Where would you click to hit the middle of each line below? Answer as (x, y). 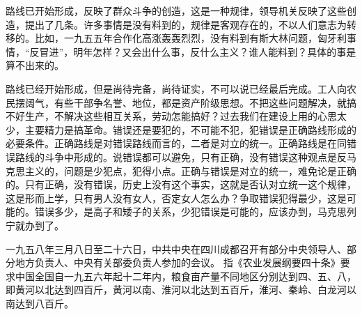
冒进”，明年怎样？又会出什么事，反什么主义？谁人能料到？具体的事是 (198, 51)
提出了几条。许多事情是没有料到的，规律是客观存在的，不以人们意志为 (186, 24)
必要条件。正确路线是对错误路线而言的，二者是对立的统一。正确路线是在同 (176, 143)
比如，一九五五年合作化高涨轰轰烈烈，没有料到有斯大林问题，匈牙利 (190, 38)
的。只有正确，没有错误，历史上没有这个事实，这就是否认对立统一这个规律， (181, 184)
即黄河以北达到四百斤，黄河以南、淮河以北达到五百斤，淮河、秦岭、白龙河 (176, 290)
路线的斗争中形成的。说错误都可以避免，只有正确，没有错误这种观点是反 (181, 156)
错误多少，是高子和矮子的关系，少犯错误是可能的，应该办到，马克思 (190, 212)
